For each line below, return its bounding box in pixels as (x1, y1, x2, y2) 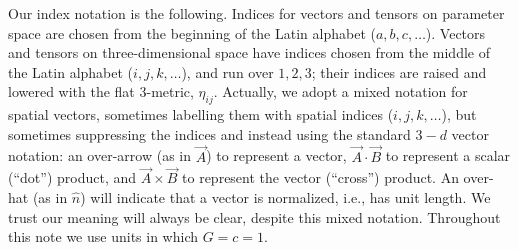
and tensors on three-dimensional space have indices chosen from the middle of (8, 42, 490, 63)
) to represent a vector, (206, 145, 347, 166)
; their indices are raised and (311, 61, 487, 82)
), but (441, 104, 477, 125)
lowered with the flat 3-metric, (8, 81, 194, 102)
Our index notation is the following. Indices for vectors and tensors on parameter (8, 3, 505, 23)
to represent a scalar (385, 145, 511, 166)
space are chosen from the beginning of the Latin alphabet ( (8, 22, 376, 43)
